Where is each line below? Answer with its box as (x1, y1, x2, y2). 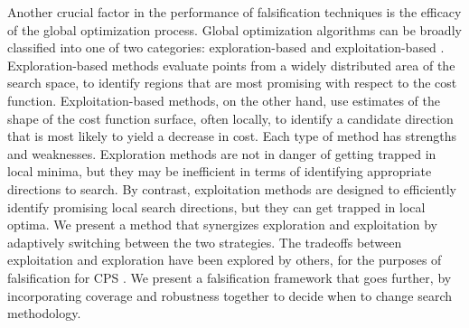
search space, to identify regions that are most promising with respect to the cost (7, 73, 457, 92)
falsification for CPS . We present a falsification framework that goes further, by (7, 267, 452, 286)
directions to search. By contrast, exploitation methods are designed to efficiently (7, 179, 456, 198)
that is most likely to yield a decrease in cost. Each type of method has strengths (7, 127, 456, 145)
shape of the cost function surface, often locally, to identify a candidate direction (7, 108, 454, 127)
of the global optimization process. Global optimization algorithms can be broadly (7, 20, 462, 39)
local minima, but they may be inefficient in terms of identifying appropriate (7, 162, 432, 181)
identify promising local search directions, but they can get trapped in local (7, 197, 426, 216)
